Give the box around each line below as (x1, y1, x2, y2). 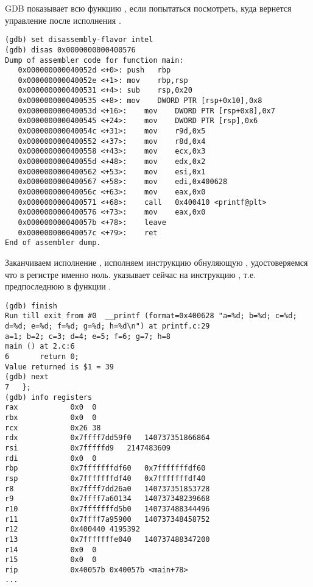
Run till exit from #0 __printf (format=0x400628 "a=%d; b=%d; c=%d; (5, 311, 297, 321)
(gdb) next (5, 372, 49, 382)
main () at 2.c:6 (5, 342, 75, 351)
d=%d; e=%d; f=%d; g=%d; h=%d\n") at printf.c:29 (5, 322, 210, 331)
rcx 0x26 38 (5, 423, 101, 432)
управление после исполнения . (5, 13, 121, 26)
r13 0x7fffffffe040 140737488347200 (5, 535, 210, 544)
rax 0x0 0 (5, 403, 97, 412)
